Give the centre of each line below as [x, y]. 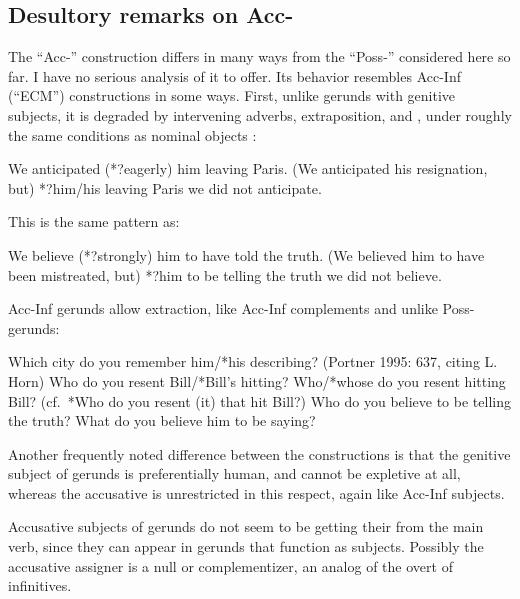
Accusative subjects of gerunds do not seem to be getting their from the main [246, 526]
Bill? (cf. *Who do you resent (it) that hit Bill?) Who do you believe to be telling [259, 400]
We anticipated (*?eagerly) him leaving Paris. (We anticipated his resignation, [248, 168]
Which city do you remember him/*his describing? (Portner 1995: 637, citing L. [253, 361]
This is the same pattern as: [94, 221]
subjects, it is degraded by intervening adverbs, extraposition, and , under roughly [260, 114]
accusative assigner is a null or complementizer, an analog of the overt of [230, 565]
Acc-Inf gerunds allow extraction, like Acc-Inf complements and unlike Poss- [241, 308]
